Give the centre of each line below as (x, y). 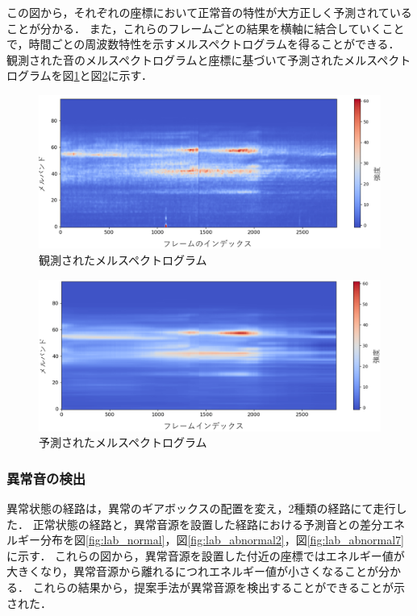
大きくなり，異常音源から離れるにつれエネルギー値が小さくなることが (193, 571)
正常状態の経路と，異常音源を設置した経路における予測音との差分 (207, 524)
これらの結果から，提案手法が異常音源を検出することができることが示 (219, 587)
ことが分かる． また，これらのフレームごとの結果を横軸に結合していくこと (206, 28)
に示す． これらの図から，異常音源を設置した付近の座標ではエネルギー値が (206, 555)
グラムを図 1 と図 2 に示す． (85, 75)
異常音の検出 (46, 478)
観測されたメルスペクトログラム (123, 260)
